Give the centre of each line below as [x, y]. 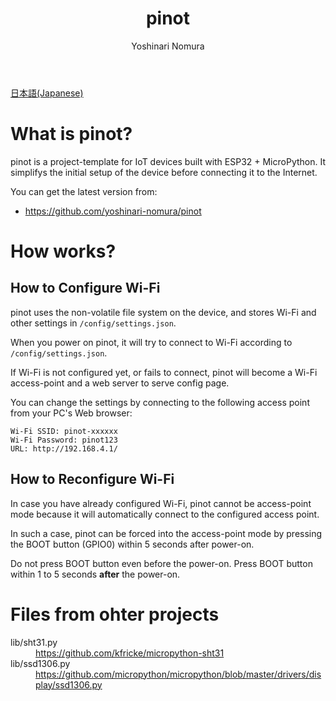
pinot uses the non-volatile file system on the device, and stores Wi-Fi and [163, 312]
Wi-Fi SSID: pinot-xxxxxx [64, 431]
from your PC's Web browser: [71, 413]
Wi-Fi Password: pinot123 [64, 440]
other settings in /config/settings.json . [93, 323]
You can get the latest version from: [84, 191]
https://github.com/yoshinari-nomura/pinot [113, 211]
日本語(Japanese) [47, 93]
